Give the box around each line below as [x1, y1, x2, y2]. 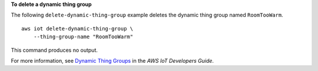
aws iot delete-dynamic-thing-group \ [21, 25, 134, 32]
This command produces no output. [11, 46, 98, 53]
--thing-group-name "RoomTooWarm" [33, 33, 134, 40]
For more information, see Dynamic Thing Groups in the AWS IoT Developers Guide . [11, 57, 214, 64]
